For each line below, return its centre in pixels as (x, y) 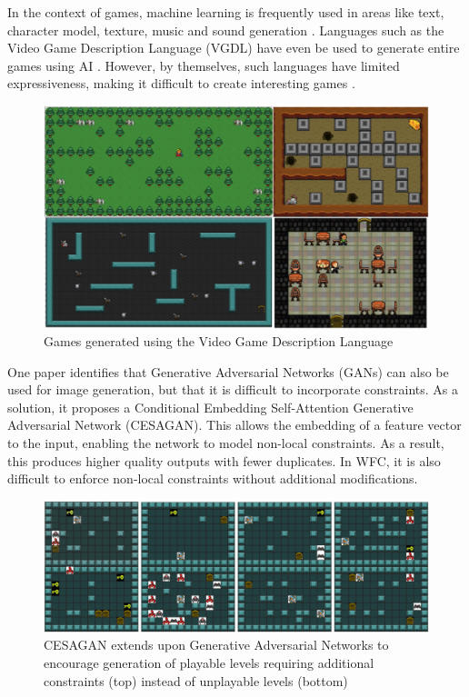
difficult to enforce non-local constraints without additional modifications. (213, 478)
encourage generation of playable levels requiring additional (209, 662)
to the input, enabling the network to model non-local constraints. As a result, (226, 443)
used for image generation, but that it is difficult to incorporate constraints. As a (233, 389)
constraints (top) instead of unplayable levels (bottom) (196, 680)
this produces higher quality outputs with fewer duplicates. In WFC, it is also (224, 460)
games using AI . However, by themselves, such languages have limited (204, 65)
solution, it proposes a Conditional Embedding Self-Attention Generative (210, 407)
